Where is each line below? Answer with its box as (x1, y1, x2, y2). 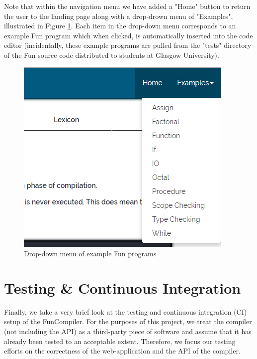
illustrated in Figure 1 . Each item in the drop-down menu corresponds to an (4, 20, 236, 31)
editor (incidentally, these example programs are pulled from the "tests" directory (4, 40, 252, 50)
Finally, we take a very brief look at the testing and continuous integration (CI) (4, 306, 247, 317)
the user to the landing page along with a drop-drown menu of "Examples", (4, 10, 233, 21)
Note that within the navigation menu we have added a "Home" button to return (4, 1, 251, 11)
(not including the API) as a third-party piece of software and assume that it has (4, 326, 252, 337)
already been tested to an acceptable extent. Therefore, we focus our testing (4, 336, 236, 346)
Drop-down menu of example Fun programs (24, 248, 157, 259)
